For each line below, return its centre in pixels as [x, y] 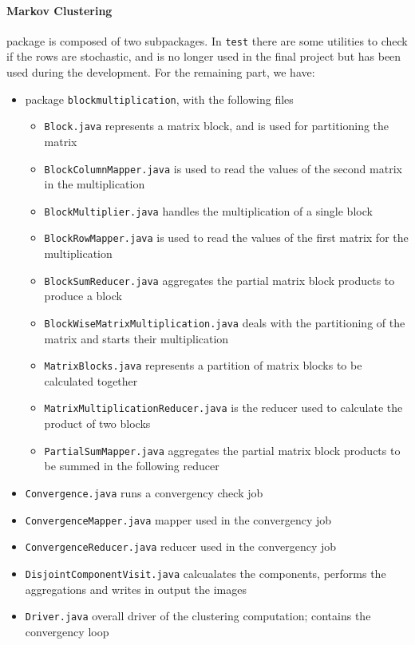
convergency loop [67, 631]
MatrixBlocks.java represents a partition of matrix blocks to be [203, 365]
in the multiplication [95, 184]
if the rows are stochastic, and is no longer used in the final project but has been [204, 56]
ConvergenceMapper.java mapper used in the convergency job [178, 519]
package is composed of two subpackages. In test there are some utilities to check [207, 40]
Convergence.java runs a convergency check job [144, 492]
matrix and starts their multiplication [136, 338]
